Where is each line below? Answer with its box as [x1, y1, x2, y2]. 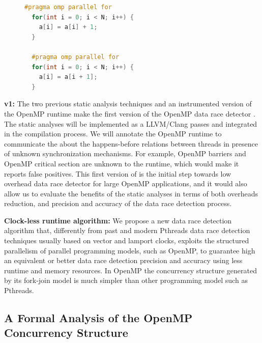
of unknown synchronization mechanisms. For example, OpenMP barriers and [4, 148, 246, 159]
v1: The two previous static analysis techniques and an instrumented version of [4, 98, 252, 109]
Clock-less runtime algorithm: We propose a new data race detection [4, 215, 232, 225]
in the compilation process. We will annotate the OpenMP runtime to [4, 128, 222, 139]
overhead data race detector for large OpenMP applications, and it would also [4, 178, 247, 189]
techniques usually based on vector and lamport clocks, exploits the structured [4, 235, 249, 246]
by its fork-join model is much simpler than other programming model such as [4, 275, 248, 285]
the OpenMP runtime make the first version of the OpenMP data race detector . [4, 108, 255, 119]
